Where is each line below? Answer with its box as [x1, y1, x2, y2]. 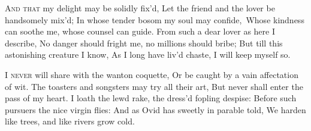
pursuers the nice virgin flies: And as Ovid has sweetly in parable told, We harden [5, 103, 306, 116]
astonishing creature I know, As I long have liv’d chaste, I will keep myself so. [5, 48, 291, 61]
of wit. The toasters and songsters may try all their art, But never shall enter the [5, 80, 303, 92]
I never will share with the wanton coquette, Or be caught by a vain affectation [5, 68, 298, 80]
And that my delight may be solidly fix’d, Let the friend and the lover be [5, 2, 275, 14]
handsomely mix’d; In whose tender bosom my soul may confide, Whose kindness [5, 13, 304, 26]
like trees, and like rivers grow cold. [5, 115, 135, 127]
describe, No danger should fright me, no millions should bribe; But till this [5, 36, 283, 49]
